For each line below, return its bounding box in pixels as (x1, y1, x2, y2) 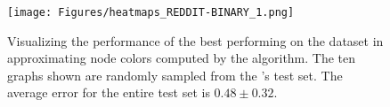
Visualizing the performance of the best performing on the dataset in (7, 31, 384, 50)
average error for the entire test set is (7, 83, 210, 102)
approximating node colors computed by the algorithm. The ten (7, 49, 356, 67)
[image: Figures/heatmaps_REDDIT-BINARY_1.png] (7, 6, 295, 19)
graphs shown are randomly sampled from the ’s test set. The (7, 65, 343, 84)
